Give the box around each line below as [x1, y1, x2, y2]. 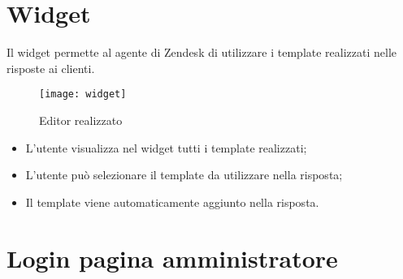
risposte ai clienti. [6, 59, 95, 76]
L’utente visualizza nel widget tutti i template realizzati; [25, 139, 307, 156]
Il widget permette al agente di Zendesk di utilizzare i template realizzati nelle [6, 44, 397, 61]
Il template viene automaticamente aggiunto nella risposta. [25, 193, 319, 210]
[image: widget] [39, 88, 127, 101]
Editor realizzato [39, 111, 123, 128]
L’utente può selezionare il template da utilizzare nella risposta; [25, 166, 343, 183]
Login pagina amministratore [6, 241, 338, 274]
